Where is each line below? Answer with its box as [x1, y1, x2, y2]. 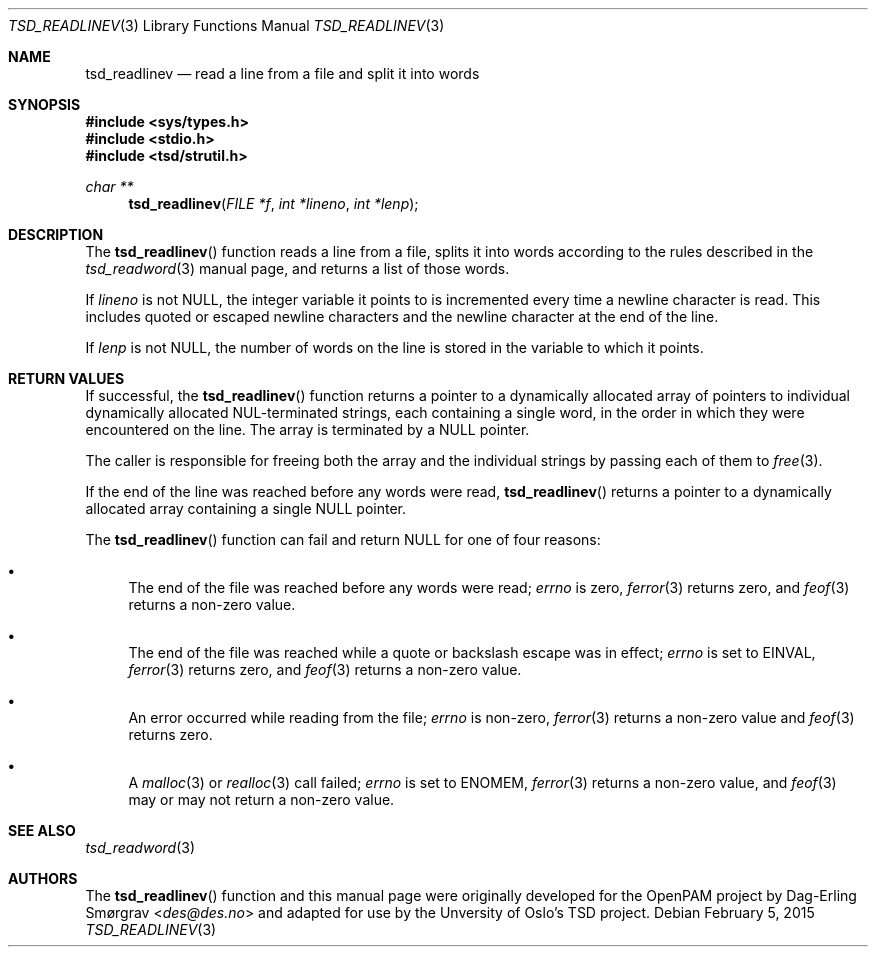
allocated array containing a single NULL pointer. [85, 500, 406, 517]
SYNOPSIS [8, 96, 81, 113]
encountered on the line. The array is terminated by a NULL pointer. [85, 421, 530, 438]
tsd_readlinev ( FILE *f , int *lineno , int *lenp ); [128, 195, 419, 212]
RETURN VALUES [8, 370, 125, 387]
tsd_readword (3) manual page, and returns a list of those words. [85, 260, 510, 277]
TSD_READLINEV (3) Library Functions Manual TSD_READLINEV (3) [8, 17, 445, 34]
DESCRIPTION [8, 226, 104, 243]
